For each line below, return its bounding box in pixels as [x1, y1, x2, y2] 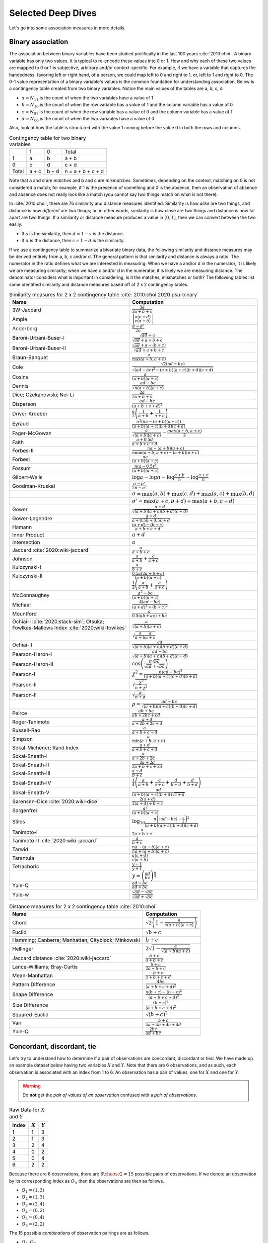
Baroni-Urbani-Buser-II [12, 345, 67, 352]
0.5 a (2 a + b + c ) [132, 571, 165, 576]
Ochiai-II [12, 641, 32, 648]
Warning [22, 1083, 41, 1089]
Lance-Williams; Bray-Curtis [12, 963, 78, 970]
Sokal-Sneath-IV [12, 779, 52, 786]
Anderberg [12, 325, 38, 332]
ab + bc [138, 709, 154, 713]
